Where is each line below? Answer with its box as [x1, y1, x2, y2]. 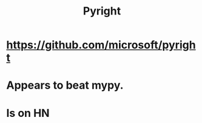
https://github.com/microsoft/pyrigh [6, 38, 196, 52]
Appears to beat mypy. [6, 78, 124, 92]
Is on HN [6, 106, 50, 120]
